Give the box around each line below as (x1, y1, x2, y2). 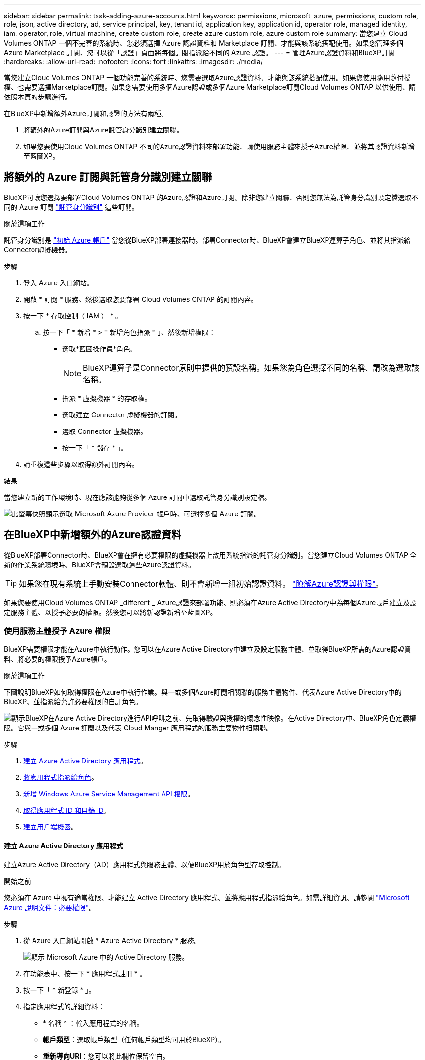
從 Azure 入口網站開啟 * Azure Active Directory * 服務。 (23, 936, 201, 944)
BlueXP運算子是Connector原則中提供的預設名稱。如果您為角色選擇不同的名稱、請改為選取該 (83, 363, 420, 373)
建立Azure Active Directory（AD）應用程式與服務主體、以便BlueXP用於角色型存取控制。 (4, 860, 285, 869)
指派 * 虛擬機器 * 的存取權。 (62, 394, 151, 402)
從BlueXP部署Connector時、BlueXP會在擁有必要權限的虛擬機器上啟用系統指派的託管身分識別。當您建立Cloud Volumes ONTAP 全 (4, 550, 417, 559)
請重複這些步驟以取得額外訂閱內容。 (23, 460, 139, 468)
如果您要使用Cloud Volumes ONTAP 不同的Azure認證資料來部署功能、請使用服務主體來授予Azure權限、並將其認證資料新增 (23, 142, 415, 150)
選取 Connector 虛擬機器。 (62, 427, 147, 435)
